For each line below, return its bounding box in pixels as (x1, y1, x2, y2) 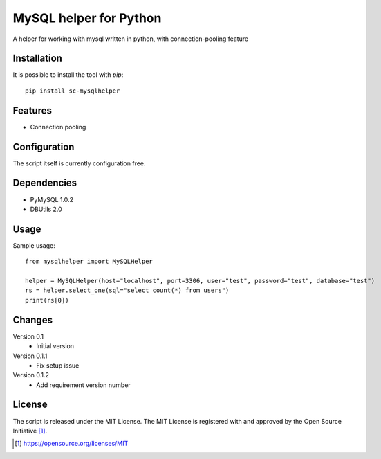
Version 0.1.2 (12, 371, 50, 379)
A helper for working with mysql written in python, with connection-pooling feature (12, 35, 249, 43)
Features (12, 105, 52, 116)
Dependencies (12, 177, 77, 189)
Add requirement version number (36, 381, 131, 389)
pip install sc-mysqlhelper (25, 87, 120, 95)
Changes (12, 314, 53, 325)
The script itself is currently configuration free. (12, 159, 146, 168)
